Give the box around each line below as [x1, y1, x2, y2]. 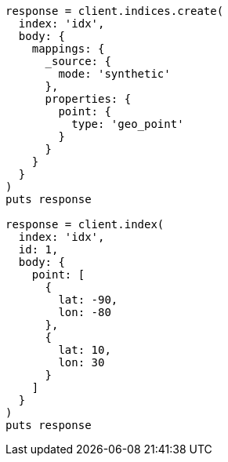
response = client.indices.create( [5, 5, 224, 17]
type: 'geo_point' [71, 118, 184, 130]
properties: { [45, 93, 132, 105]
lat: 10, [58, 344, 111, 356]
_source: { [45, 55, 111, 67]
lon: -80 [58, 306, 111, 318]
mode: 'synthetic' [58, 67, 171, 80]
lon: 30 [58, 356, 105, 369]
